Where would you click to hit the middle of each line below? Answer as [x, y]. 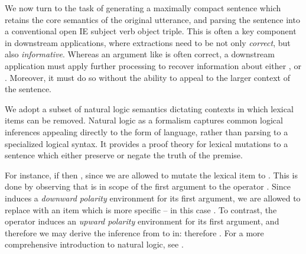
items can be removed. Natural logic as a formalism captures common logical [144, 120]
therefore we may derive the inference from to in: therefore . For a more [134, 232]
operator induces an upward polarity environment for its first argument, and [142, 221]
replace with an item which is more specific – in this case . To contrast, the [141, 209]
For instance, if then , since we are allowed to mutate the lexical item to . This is [151, 175]
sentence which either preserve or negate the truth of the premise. [124, 155]
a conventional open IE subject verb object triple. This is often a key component [151, 31]
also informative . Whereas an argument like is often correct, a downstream [140, 54]
